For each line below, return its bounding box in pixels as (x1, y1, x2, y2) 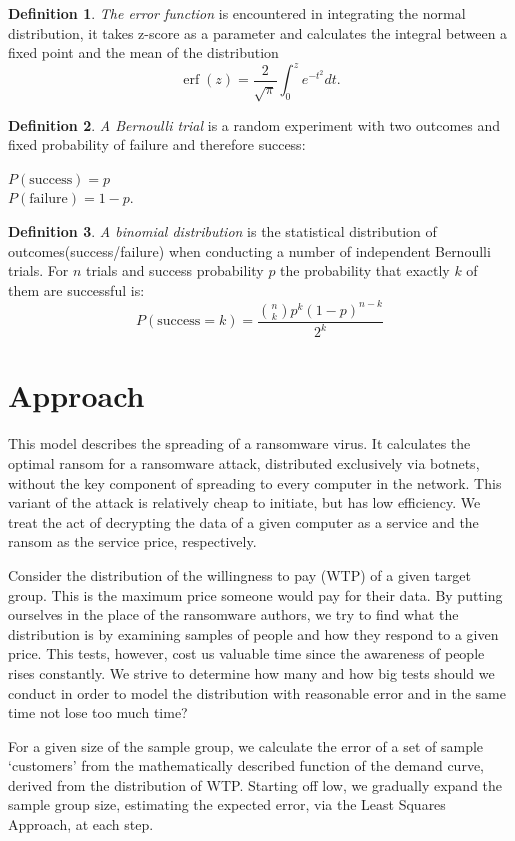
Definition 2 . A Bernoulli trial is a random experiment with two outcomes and (8, 114, 501, 135)
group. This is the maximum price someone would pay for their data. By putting (8, 584, 503, 605)
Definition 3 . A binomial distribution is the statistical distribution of (8, 221, 437, 242)
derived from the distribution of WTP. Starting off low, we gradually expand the (8, 774, 503, 795)
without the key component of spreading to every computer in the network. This (8, 472, 502, 493)
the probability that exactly (280, 260, 450, 281)
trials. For (8, 260, 69, 281)
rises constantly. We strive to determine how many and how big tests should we (8, 662, 495, 683)
